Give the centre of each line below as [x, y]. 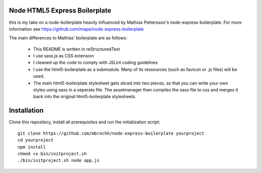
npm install [32, 147]
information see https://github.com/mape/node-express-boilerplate [76, 29]
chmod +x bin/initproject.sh [52, 154]
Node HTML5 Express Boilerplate [60, 10]
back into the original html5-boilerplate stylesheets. [85, 97]
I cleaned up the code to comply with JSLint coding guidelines [95, 63]
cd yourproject [36, 140]
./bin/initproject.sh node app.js [58, 161]
